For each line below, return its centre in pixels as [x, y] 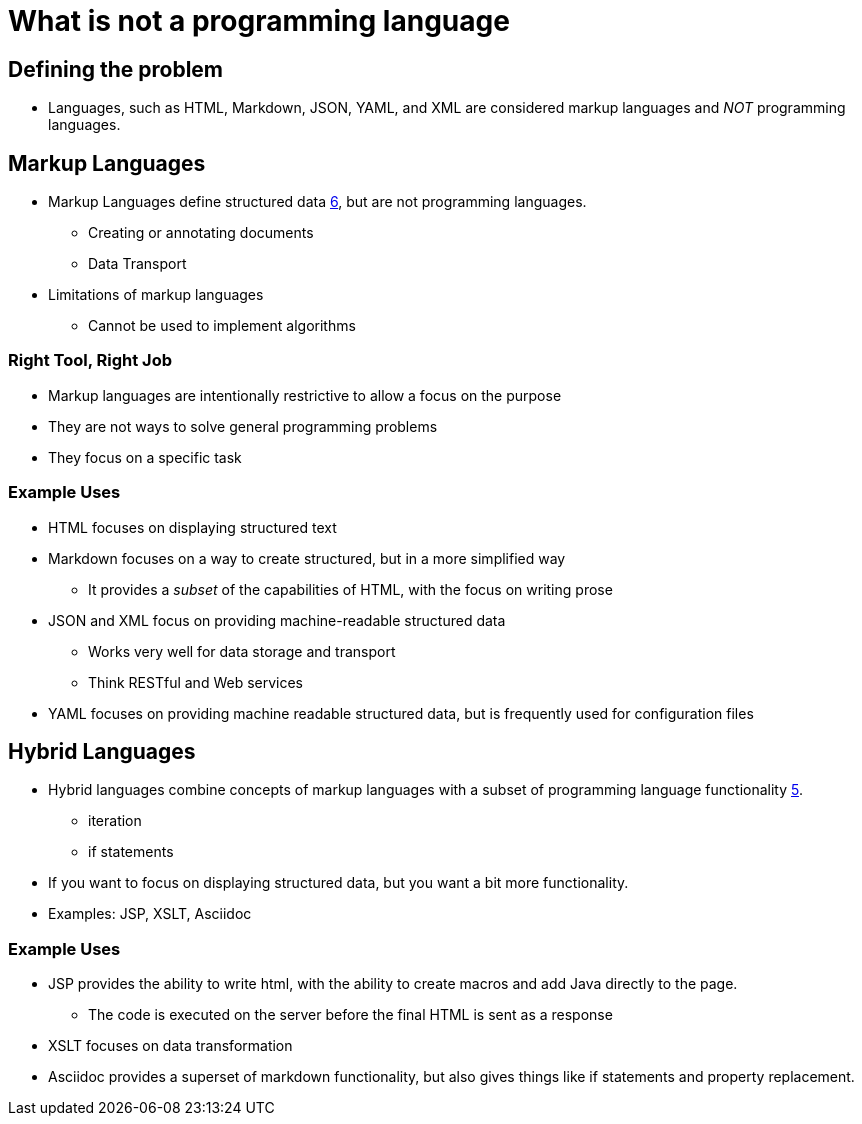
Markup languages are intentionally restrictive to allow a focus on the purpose [305, 395]
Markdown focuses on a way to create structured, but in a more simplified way [307, 558]
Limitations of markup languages [156, 295]
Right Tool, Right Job [90, 360]
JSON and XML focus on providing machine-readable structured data [277, 620]
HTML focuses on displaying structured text [192, 527]
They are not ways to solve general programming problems [243, 426]
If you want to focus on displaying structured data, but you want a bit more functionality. [338, 883]
